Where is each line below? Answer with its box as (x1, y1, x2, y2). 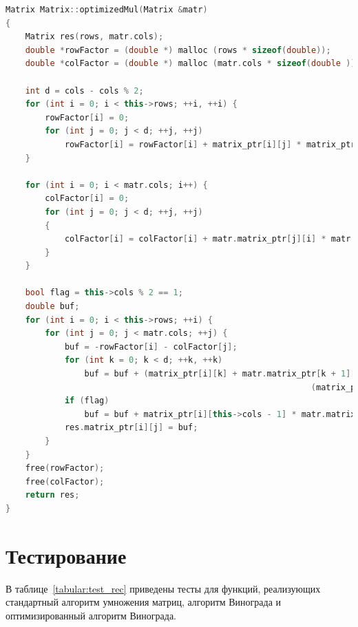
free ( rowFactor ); (25, 463, 105, 474)
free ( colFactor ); (25, 476, 105, 487)
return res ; (25, 490, 80, 500)
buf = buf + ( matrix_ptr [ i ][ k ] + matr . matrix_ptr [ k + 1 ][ (84, 369, 356, 379)
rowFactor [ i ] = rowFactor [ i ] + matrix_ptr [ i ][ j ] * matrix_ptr (64, 139, 356, 149)
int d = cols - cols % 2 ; (25, 85, 144, 96)
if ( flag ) (64, 396, 109, 406)
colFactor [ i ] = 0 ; (45, 193, 129, 204)
